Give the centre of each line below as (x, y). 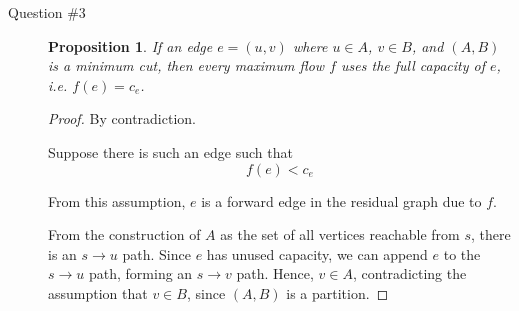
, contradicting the (410, 273)
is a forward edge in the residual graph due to (341, 200)
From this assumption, (117, 200)
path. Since (156, 253)
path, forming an (140, 273)
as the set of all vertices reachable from (340, 234)
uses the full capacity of (413, 65)
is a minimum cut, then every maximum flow (186, 65)
